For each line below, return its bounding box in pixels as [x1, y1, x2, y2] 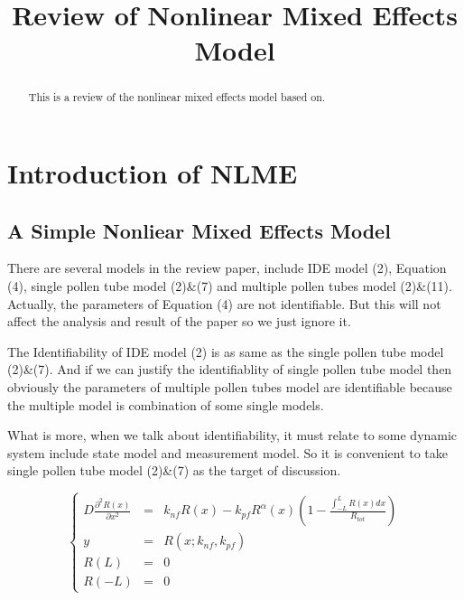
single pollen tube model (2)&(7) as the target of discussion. [7, 461, 341, 480]
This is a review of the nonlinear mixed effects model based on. [28, 89, 326, 105]
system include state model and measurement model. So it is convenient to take [7, 443, 449, 462]
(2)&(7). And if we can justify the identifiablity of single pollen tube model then [7, 360, 452, 379]
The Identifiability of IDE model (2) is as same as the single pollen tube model [7, 342, 444, 361]
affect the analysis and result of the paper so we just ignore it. [7, 312, 351, 331]
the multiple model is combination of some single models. [7, 395, 324, 414]
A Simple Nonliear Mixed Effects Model [7, 216, 391, 244]
